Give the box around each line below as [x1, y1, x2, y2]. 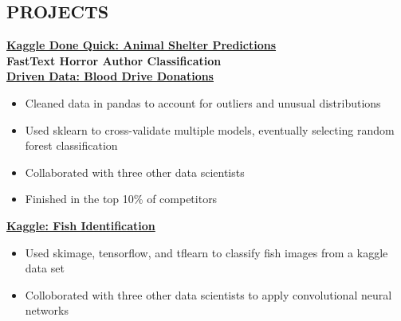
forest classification [25, 137, 118, 154]
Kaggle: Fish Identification [6, 217, 155, 233]
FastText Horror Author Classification [6, 52, 222, 69]
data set [25, 260, 65, 276]
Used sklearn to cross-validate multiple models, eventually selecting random [25, 121, 395, 138]
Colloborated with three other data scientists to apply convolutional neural [25, 286, 392, 303]
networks [25, 302, 69, 319]
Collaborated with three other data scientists [25, 163, 245, 180]
